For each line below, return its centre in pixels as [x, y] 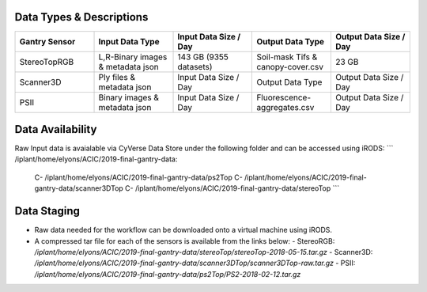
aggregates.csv [285, 107]
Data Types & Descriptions [81, 17]
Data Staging [47, 211]
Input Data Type [129, 41]
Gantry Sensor [47, 41]
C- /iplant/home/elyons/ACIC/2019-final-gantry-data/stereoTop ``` [232, 188]
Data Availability [56, 129]
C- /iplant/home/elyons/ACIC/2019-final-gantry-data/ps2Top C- [138, 177]
